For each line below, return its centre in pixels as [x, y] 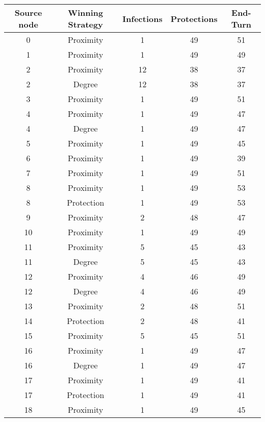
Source [28, 13]
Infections [142, 18]
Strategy [85, 24]
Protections [194, 18]
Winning [86, 13]
